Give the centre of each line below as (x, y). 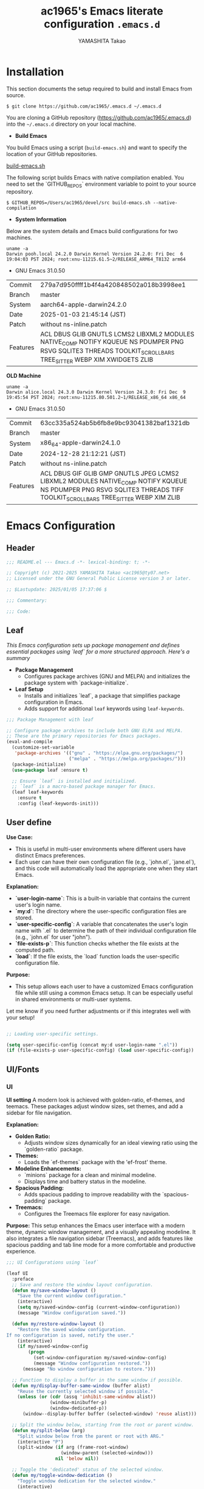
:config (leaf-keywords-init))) (58, 804)
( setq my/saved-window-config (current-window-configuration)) (99, 1307)
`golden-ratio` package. (54, 1150)
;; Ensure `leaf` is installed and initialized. (74, 781)
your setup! (21, 1017)
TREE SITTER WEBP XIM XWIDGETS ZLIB (97, 360)
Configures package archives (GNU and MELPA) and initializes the (107, 676)
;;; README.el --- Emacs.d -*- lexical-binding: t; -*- (78, 562)
